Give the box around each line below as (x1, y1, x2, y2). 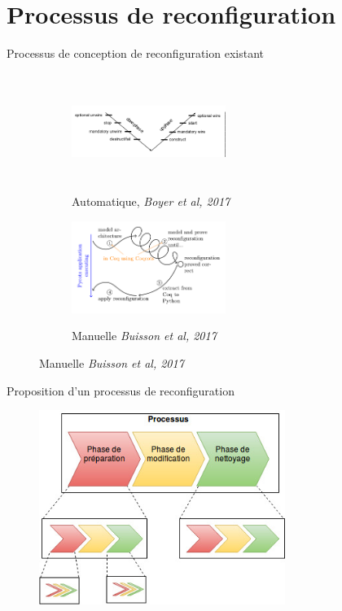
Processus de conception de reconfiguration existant (7, 45, 265, 62)
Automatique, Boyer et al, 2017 (72, 192, 230, 209)
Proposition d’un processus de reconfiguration (7, 382, 235, 399)
